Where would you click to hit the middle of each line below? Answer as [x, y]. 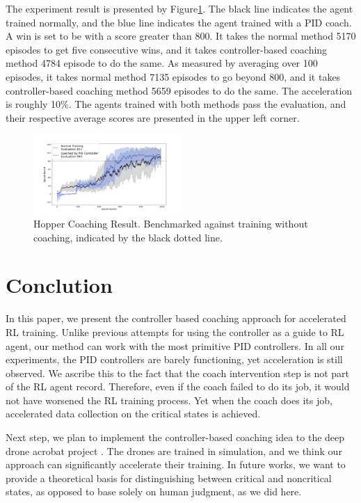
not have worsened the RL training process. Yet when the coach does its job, [169, 400]
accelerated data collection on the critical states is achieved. [133, 414]
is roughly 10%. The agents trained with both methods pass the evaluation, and [176, 104]
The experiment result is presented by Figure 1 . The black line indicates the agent [179, 8]
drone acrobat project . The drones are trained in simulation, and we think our [174, 450]
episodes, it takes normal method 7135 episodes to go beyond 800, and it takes [173, 76]
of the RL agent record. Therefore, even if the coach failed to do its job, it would [178, 386]
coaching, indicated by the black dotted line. [128, 237]
